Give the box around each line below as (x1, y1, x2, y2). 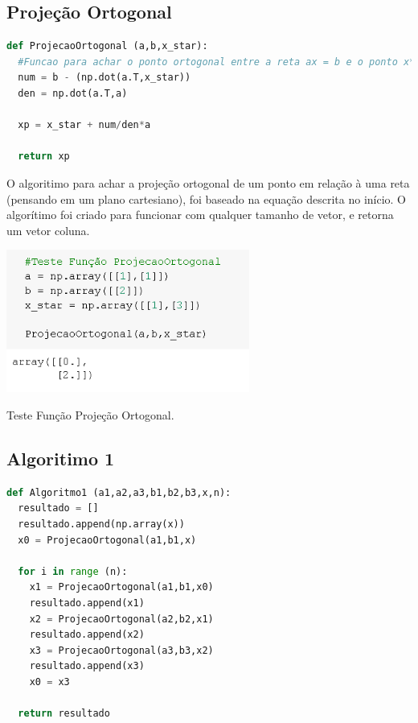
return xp (18, 151, 70, 163)
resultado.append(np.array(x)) (18, 518, 185, 531)
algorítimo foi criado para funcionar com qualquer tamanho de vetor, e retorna (6, 206, 394, 223)
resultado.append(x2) (29, 629, 145, 641)
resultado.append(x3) (29, 660, 145, 672)
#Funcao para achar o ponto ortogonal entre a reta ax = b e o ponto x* (18, 56, 416, 68)
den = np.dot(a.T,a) (18, 87, 128, 99)
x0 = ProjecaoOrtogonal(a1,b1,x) (18, 534, 197, 546)
